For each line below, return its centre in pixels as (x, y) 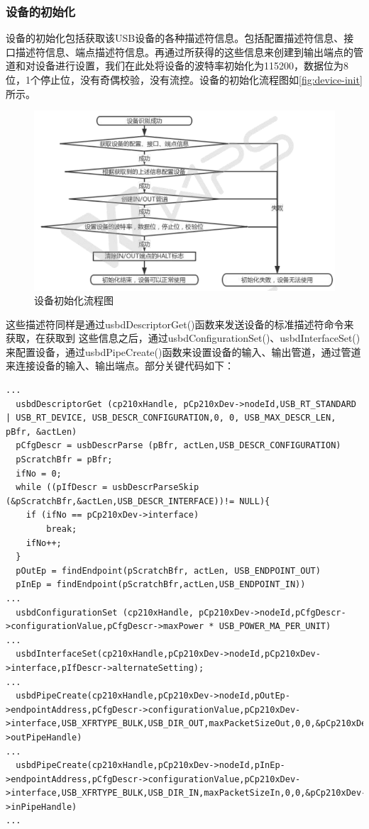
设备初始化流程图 (74, 300)
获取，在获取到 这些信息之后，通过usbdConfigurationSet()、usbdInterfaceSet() (183, 338)
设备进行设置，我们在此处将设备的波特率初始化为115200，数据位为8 (192, 66)
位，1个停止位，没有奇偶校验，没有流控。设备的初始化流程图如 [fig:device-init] (184, 79)
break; (62, 529)
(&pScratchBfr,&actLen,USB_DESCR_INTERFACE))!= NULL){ (138, 501)
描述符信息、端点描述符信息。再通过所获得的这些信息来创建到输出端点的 (184, 51)
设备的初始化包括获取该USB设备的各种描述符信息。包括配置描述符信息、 (175, 38)
